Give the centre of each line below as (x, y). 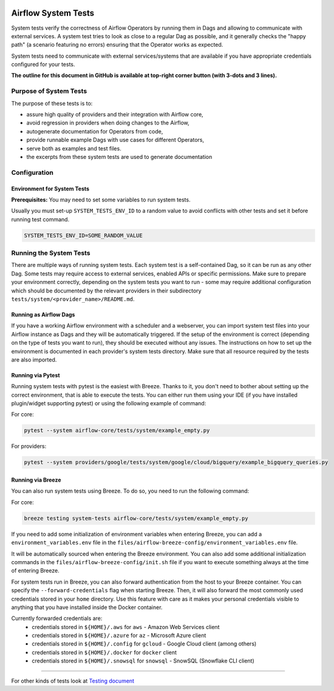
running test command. (40, 219)
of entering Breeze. (36, 571)
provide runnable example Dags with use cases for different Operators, (115, 140)
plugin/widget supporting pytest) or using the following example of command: (109, 403)
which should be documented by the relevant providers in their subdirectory (106, 291)
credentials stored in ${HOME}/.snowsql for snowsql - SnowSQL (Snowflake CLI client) (143, 661)
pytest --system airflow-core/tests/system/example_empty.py (117, 430)
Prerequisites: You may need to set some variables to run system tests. (101, 200)
